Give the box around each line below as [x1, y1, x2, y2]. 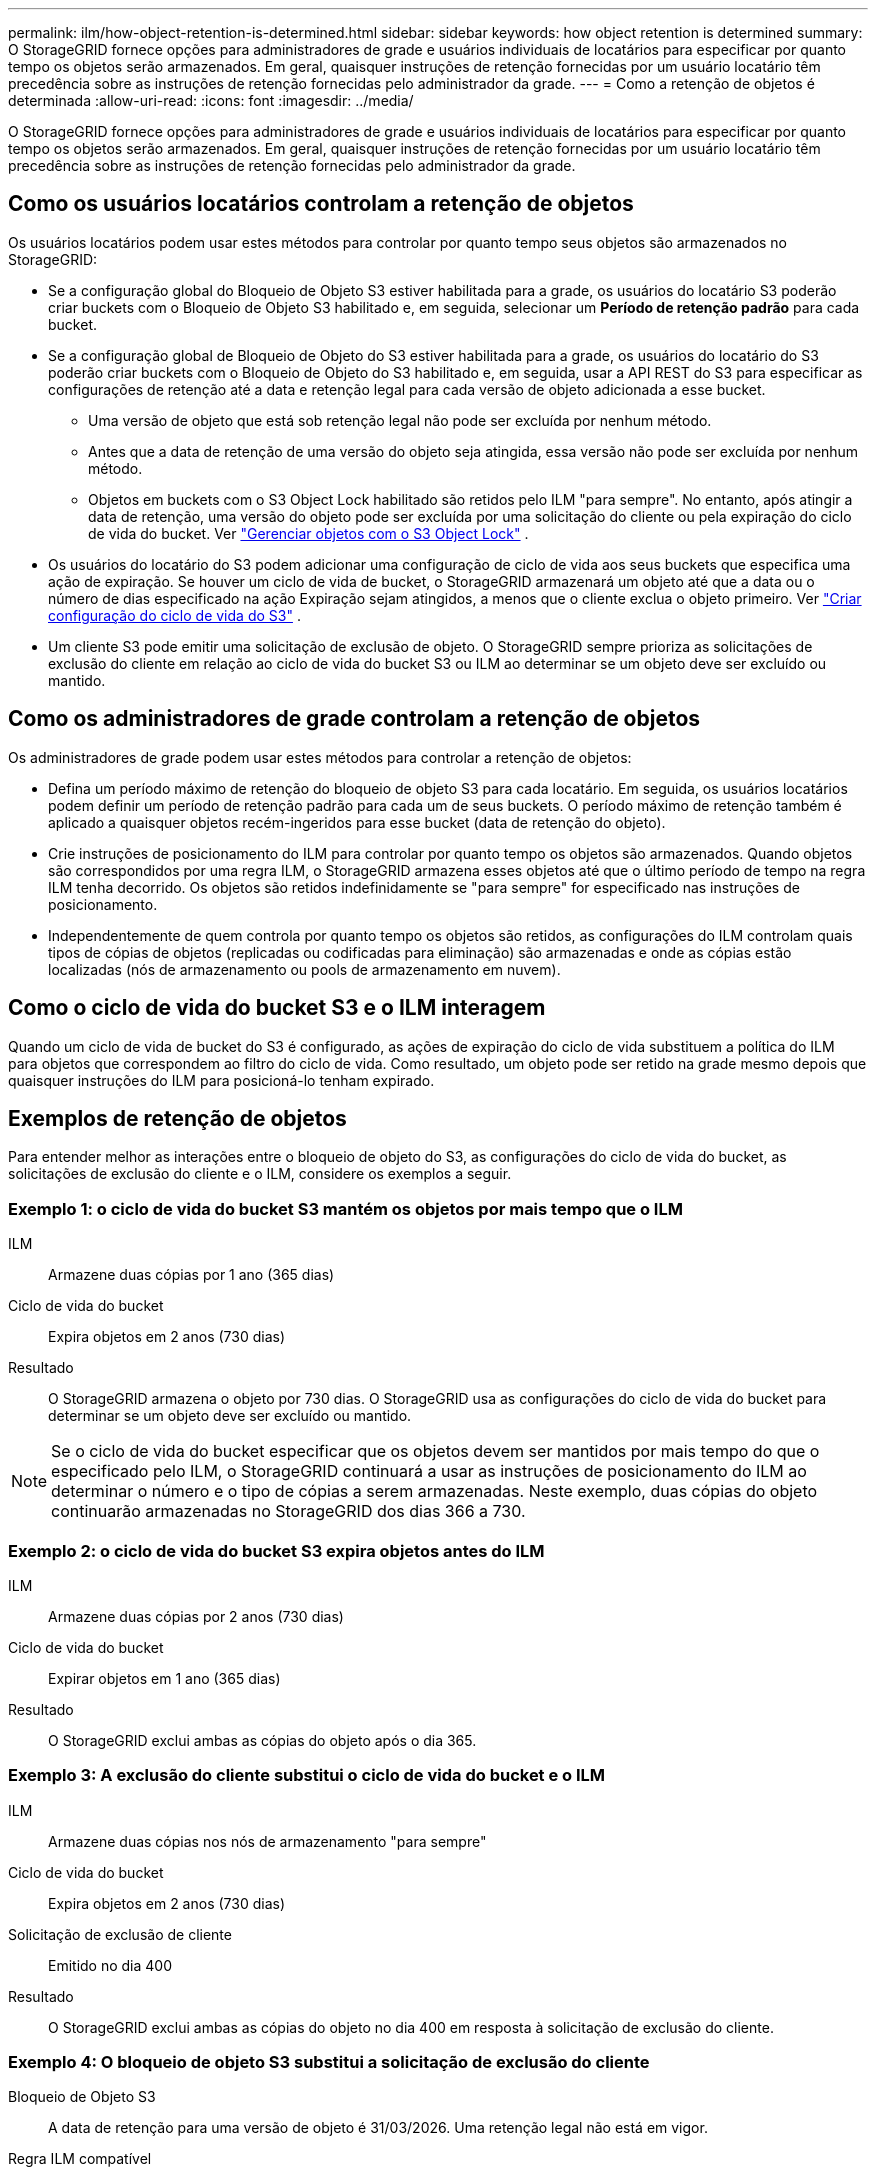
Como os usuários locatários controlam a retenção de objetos [8, 191, 634, 217]
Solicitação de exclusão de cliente [8, 1925, 232, 1943]
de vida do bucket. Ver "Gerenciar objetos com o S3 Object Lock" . [88, 524, 529, 542]
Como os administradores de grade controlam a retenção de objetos [8, 706, 701, 732]
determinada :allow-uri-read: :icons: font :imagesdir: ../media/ [8, 92, 414, 109]
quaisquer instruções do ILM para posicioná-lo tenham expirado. [8, 1071, 435, 1089]
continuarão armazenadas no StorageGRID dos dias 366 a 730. [51, 1501, 526, 1522]
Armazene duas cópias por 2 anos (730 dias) [48, 1607, 344, 1625]
